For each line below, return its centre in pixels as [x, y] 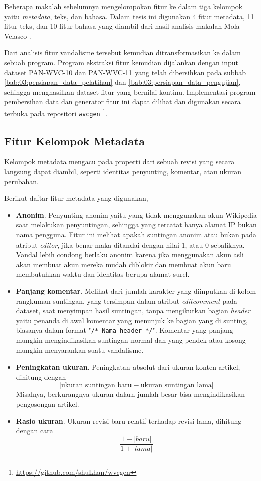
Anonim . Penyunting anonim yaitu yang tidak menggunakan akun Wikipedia [136, 215]
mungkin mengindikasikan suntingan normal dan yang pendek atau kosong [131, 340]
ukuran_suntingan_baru [96, 385]
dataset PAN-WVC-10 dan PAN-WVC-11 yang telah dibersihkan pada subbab [125, 72]
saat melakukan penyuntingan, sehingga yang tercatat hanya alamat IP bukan [136, 225]
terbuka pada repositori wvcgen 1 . [56, 112]
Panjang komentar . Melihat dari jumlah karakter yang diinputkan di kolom [136, 290]
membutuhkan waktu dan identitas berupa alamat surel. [103, 274]
